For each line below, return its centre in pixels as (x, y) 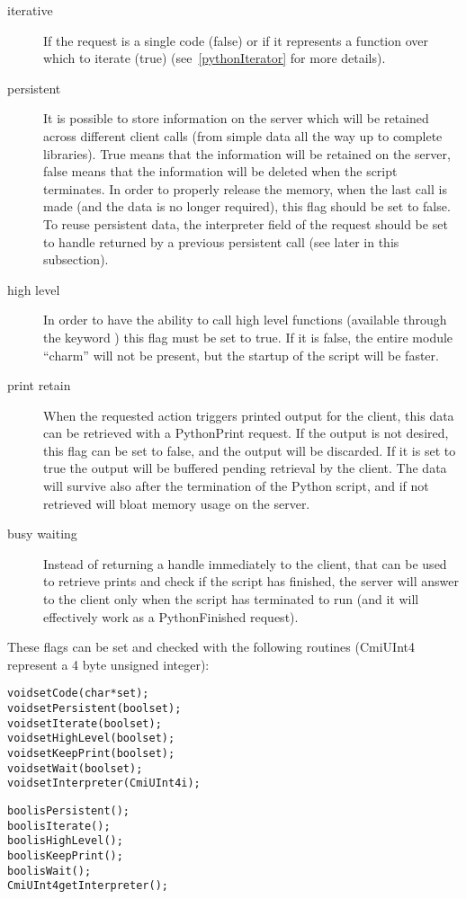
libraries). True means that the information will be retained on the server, (247, 153)
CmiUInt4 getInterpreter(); (88, 886)
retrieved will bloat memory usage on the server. (177, 503)
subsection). (76, 259)
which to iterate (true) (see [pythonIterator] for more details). (215, 58)
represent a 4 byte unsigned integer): (108, 664)
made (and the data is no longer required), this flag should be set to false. (247, 206)
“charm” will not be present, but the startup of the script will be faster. (241, 355)
